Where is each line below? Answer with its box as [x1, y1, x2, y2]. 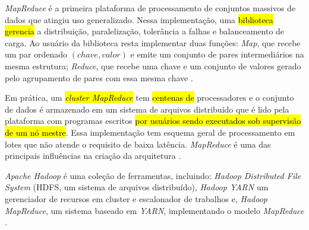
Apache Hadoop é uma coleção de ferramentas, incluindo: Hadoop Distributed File [5, 169, 301, 181]
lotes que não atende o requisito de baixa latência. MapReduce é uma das [5, 138, 271, 150]
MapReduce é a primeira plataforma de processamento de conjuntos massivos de [5, 2, 296, 14]
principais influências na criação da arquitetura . [5, 149, 181, 162]
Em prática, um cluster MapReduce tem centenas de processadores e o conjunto [5, 91, 294, 104]
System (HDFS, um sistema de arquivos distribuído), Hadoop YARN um [5, 181, 269, 193]
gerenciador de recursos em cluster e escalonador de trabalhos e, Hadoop [5, 192, 267, 205]
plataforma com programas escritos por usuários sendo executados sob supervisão [5, 114, 301, 127]
